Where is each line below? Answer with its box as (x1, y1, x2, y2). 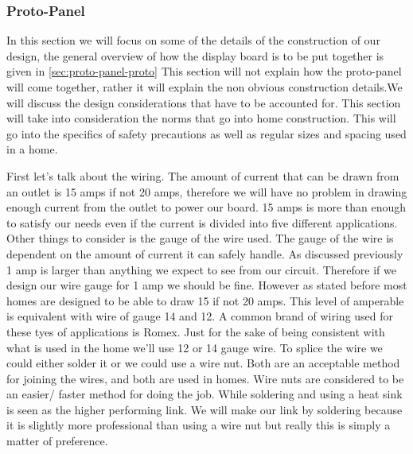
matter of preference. (6, 433, 108, 449)
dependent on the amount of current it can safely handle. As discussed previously (6, 245, 403, 262)
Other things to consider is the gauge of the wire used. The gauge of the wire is (6, 230, 394, 246)
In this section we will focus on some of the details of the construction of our (6, 32, 380, 49)
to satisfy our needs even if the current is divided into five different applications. (6, 214, 398, 231)
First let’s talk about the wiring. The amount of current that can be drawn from (6, 167, 399, 184)
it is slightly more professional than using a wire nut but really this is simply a (6, 417, 391, 433)
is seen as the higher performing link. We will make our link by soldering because (6, 401, 403, 417)
